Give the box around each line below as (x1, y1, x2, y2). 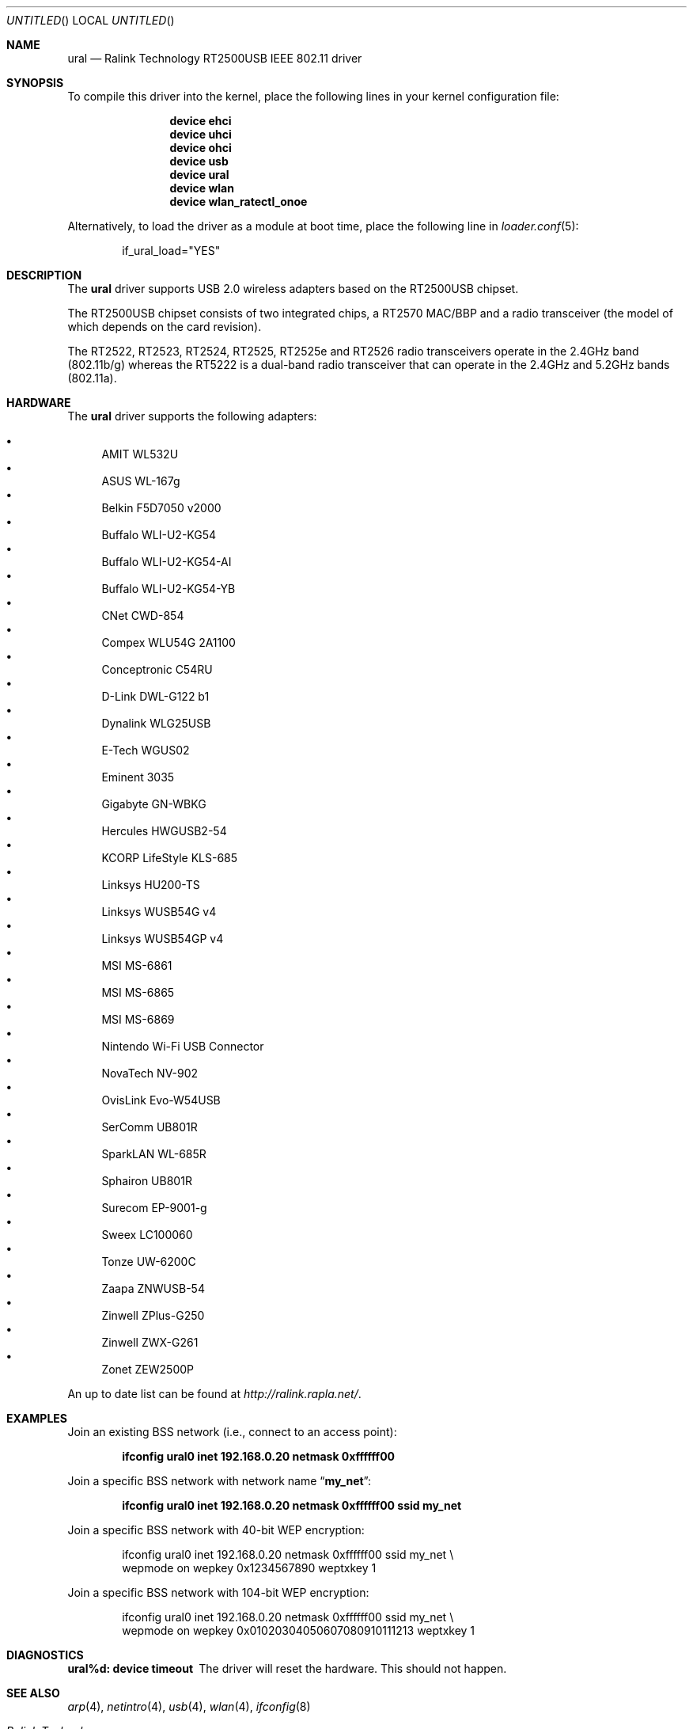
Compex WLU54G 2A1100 (101, 636, 236, 649)
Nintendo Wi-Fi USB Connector (101, 1039, 264, 1053)
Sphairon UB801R (101, 1174, 192, 1187)
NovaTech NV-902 (101, 1066, 199, 1080)
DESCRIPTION (6, 268, 82, 282)
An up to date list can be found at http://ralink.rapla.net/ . (67, 1387, 362, 1400)
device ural (169, 168, 229, 181)
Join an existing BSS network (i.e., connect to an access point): (67, 1425, 397, 1438)
